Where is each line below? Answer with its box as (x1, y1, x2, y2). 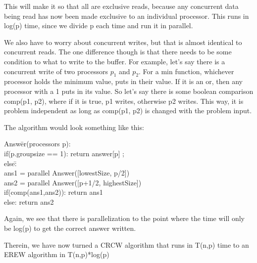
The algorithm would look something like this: (4, 122, 144, 132)
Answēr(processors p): (4, 138, 71, 149)
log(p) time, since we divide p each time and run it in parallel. (4, 20, 193, 31)
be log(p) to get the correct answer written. (4, 223, 136, 233)
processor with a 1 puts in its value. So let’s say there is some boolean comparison (4, 86, 254, 96)
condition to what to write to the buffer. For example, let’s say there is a (4, 56, 225, 66)
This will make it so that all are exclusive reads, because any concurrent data (4, 1, 239, 11)
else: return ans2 (4, 196, 54, 207)
